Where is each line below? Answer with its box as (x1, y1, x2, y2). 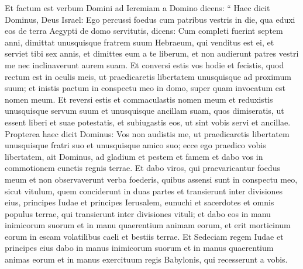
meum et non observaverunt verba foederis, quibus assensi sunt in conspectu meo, (5, 173, 298, 185)
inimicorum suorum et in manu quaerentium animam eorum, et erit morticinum (5, 219, 291, 231)
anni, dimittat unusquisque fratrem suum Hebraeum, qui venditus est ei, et (5, 36, 274, 48)
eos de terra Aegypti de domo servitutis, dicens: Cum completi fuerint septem (5, 25, 283, 37)
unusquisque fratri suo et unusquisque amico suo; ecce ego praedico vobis (5, 139, 266, 151)
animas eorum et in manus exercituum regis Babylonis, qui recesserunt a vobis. (5, 253, 288, 265)
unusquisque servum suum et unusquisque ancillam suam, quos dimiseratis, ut (5, 104, 284, 117)
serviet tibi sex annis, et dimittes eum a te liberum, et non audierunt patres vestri (5, 47, 299, 60)
